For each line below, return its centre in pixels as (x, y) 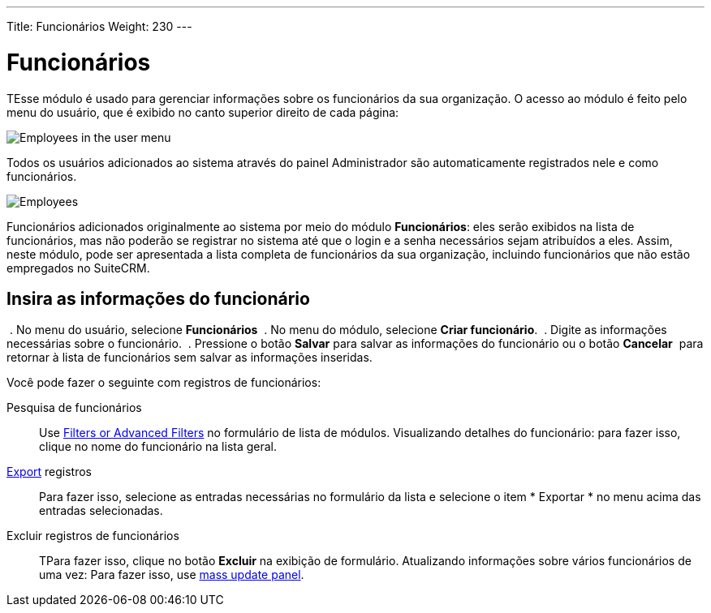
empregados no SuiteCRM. (78, 268)
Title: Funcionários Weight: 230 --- (99, 26)
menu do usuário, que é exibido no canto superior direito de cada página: (203, 112)
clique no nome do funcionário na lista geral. (158, 447)
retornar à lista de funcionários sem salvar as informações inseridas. (190, 358)
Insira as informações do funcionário (158, 298)
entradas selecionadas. (101, 511)
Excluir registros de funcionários (93, 536)
